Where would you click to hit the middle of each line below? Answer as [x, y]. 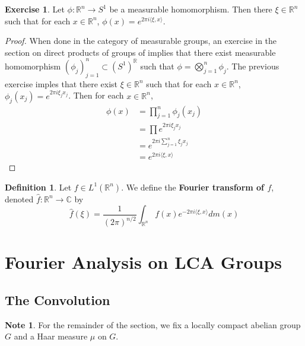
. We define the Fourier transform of [193, 187]
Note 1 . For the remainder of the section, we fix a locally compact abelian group [153, 324]
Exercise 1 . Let [35, 9]
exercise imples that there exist [61, 83]
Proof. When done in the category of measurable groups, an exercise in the [141, 41]
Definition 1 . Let [38, 187]
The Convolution [58, 299]
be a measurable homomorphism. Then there [191, 9]
